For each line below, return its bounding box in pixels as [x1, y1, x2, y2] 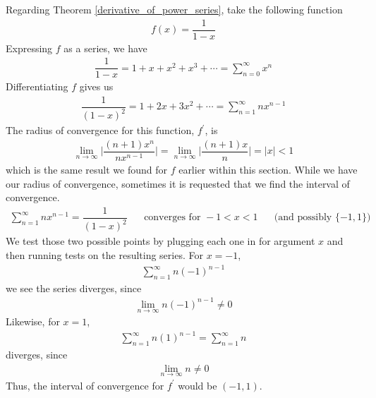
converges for [144, 212, 201, 223]
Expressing [6, 40, 53, 55]
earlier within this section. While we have [178, 162, 358, 177]
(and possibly [274, 212, 332, 223]
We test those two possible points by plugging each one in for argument [6, 234, 315, 248]
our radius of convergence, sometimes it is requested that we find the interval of [6, 176, 350, 191]
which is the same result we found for [6, 162, 167, 177]
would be [178, 378, 217, 392]
